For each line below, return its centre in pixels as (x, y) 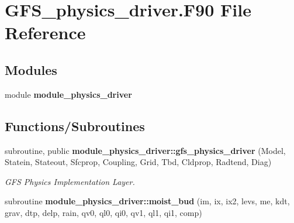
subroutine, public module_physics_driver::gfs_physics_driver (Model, (145, 150)
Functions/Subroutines (75, 126)
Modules (31, 69)
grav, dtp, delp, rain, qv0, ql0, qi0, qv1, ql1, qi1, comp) (103, 212)
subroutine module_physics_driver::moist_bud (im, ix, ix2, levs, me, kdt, (147, 201)
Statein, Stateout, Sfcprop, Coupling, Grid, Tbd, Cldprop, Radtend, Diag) (138, 162)
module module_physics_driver (68, 94)
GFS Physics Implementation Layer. (70, 181)
